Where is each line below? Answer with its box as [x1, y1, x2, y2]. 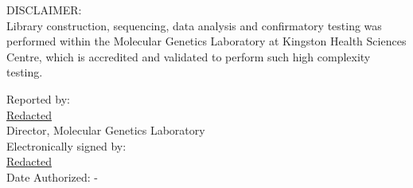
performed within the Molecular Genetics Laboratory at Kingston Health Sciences [6, 33, 407, 49]
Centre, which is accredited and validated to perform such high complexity [6, 48, 371, 65]
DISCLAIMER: [6, 2, 82, 18]
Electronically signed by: [6, 137, 127, 154]
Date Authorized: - [6, 168, 98, 185]
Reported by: [6, 90, 70, 107]
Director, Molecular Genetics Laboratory [6, 122, 205, 139]
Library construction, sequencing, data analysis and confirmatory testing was [6, 17, 382, 33]
